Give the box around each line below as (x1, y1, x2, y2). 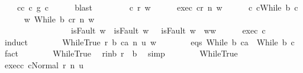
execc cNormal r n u (4, 58, 84, 71)
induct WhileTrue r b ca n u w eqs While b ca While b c (4, 35, 295, 48)
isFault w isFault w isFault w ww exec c (70, 24, 266, 36)
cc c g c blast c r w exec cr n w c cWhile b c (17, 1, 298, 13)
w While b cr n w (24, 12, 95, 25)
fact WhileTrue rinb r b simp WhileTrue (4, 47, 238, 59)
